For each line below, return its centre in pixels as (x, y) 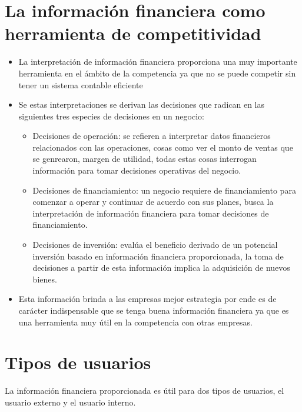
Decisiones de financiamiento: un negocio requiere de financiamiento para (164, 190)
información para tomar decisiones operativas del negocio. (137, 170)
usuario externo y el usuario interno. (70, 402)
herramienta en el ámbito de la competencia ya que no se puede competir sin (157, 73)
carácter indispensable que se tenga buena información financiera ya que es (154, 310)
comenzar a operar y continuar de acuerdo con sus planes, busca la (153, 202)
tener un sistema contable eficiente (81, 84)
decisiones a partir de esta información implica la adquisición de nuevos (161, 268)
